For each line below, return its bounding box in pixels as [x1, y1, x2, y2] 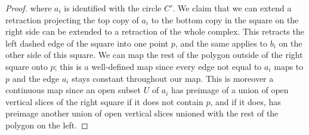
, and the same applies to [175, 36, 268, 49]
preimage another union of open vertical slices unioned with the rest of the [5, 107, 279, 119]
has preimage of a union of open [171, 84, 289, 96]
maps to [274, 60, 304, 72]
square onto [5, 60, 48, 72]
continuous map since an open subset [5, 84, 141, 96]
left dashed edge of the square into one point [5, 36, 169, 49]
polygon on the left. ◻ [5, 118, 88, 131]
